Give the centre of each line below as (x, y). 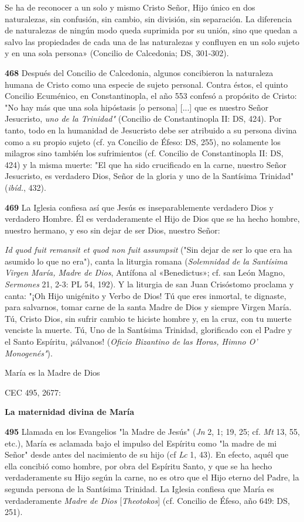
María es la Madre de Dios (52, 372)
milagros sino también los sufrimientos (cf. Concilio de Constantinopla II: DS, (144, 153)
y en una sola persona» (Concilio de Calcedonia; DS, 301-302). (117, 53)
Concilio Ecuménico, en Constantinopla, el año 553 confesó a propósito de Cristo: (151, 96)
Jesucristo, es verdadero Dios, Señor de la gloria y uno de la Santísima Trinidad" (149, 176)
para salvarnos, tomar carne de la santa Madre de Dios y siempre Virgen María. (148, 307)
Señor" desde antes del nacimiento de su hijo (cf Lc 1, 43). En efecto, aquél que (147, 454)
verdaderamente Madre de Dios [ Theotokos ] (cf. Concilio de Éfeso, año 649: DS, (147, 500)
